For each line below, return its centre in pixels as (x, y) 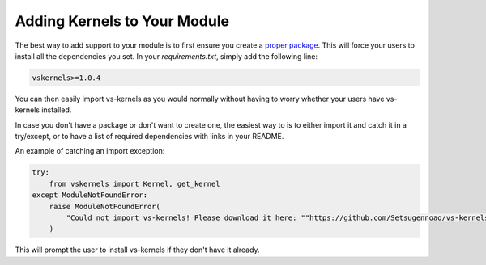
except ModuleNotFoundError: (90, 195)
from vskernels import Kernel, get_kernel (134, 183)
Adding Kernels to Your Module (122, 21)
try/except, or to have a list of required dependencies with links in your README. (149, 137)
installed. (57, 110)
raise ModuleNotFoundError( (105, 206)
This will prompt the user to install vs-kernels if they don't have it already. (137, 250)
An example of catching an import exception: (90, 151)
